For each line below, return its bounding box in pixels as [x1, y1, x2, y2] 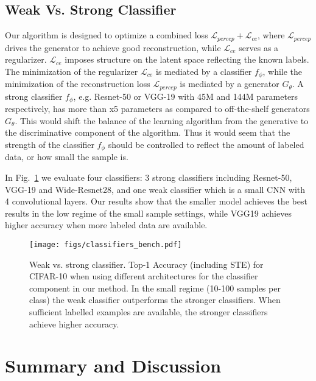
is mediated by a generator [180, 77, 279, 90]
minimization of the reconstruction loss [5, 77, 150, 90]
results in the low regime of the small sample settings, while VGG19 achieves [5, 206, 292, 219]
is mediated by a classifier [155, 65, 252, 77]
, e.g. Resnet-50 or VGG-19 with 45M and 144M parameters [73, 89, 298, 102]
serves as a [239, 41, 279, 54]
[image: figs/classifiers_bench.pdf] [29, 240, 182, 249]
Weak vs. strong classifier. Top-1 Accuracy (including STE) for [29, 257, 264, 270]
